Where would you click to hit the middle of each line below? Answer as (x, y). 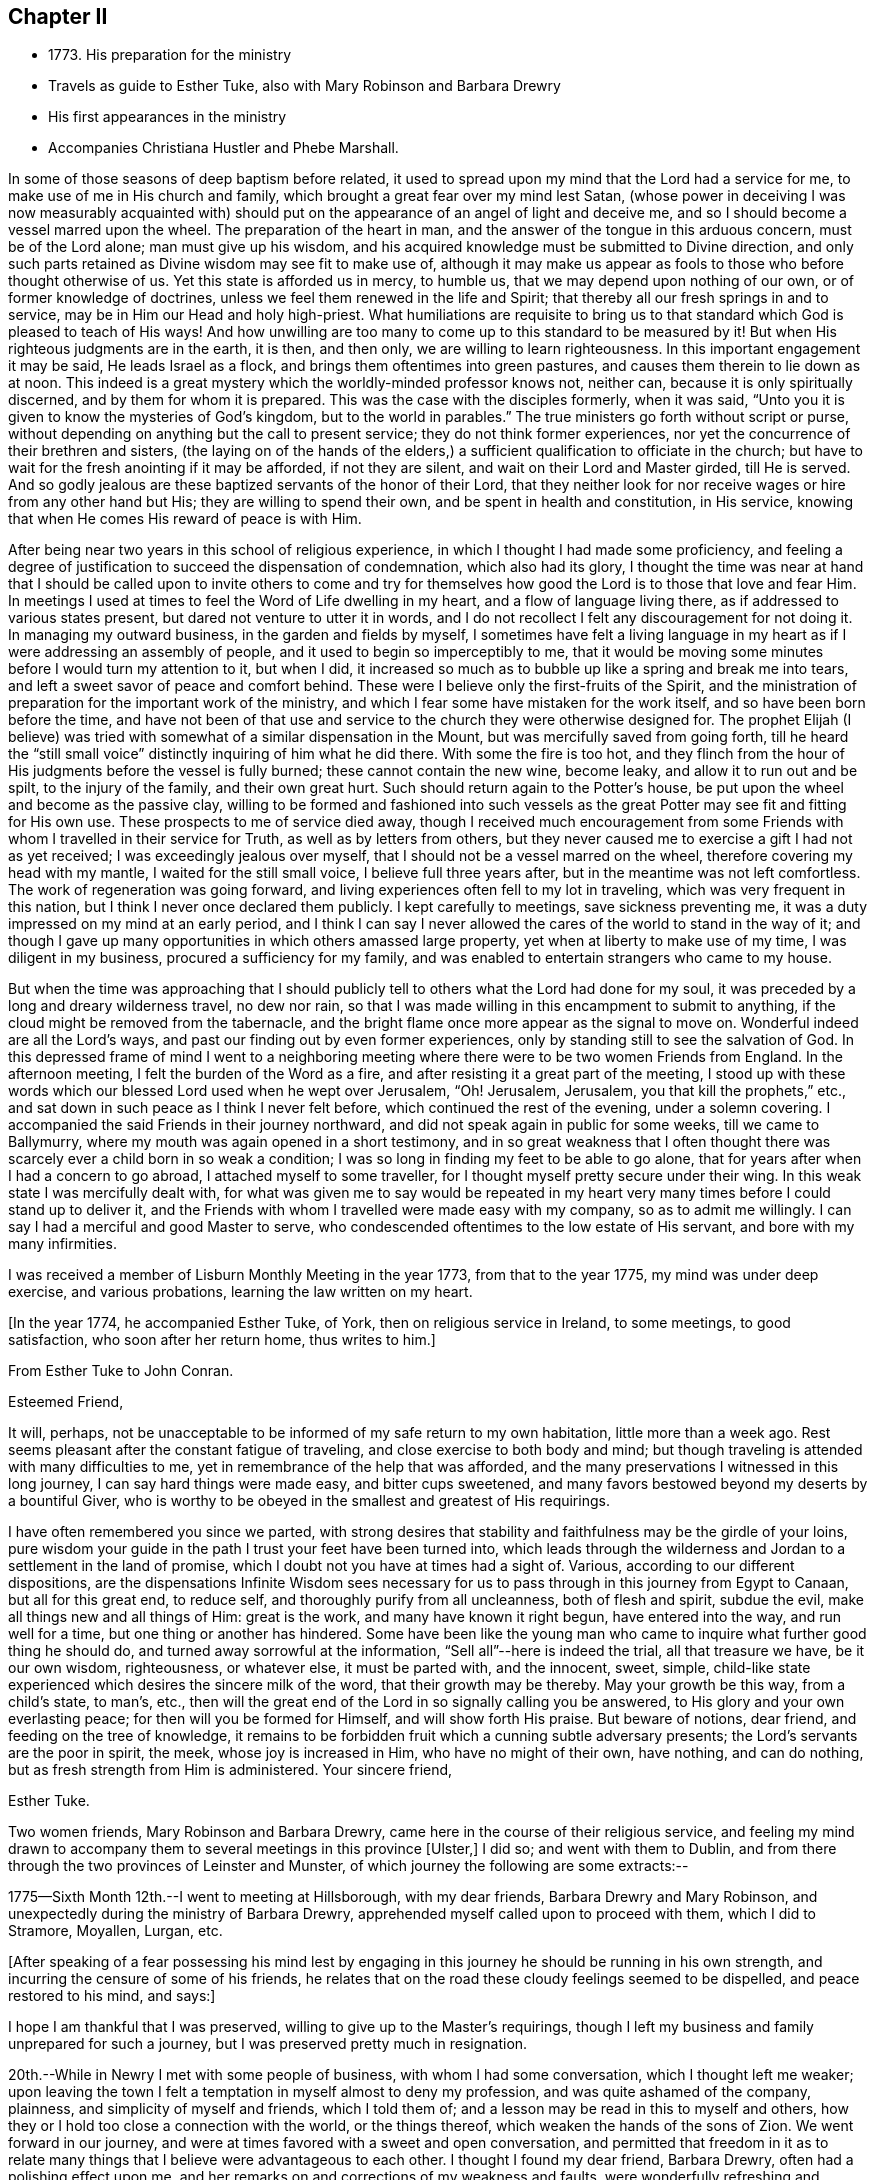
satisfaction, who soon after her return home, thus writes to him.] (222, 1340)
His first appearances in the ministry (167, 117)
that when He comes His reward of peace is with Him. (185, 519)
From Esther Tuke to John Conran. (121, 1371)
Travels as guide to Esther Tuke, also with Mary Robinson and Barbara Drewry (304, 86)
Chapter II (58, 16)
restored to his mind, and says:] (112, 1996)
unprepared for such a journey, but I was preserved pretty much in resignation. (268, 2044)
